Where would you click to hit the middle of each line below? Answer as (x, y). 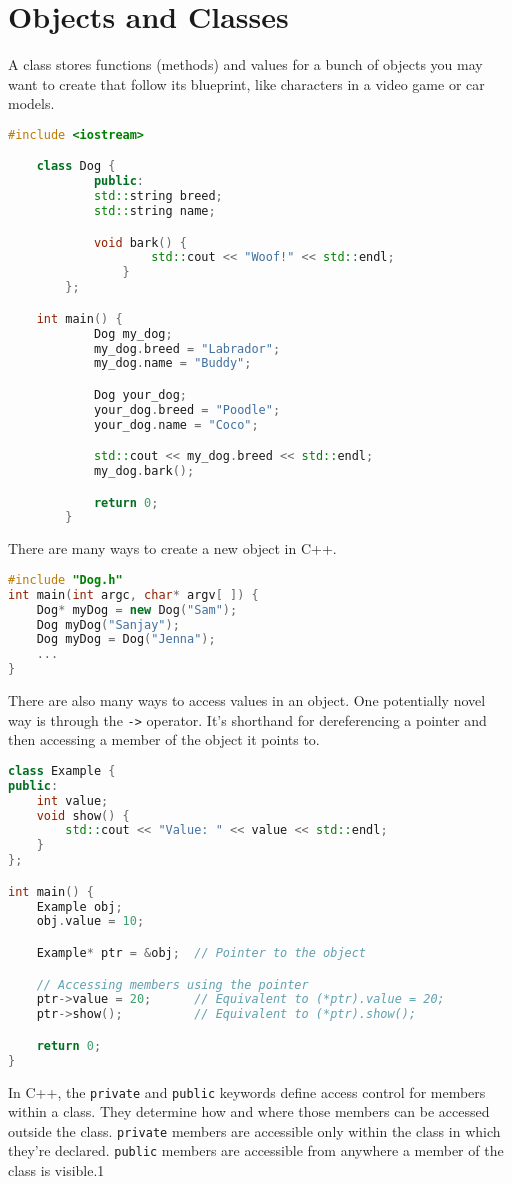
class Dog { (76, 166)
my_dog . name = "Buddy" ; (172, 363)
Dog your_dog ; (140, 394)
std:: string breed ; (158, 196)
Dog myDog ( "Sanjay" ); (108, 624)
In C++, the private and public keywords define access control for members (247, 1091)
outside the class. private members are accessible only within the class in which (254, 1130)
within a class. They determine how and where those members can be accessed (249, 1111)
